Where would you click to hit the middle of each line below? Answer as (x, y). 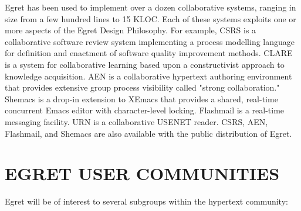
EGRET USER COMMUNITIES (142, 173)
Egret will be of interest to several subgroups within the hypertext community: (146, 201)
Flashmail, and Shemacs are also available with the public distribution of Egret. (148, 133)
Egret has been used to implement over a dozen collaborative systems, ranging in (150, 7)
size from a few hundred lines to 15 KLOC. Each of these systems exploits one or (150, 18)
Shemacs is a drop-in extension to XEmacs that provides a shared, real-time (141, 98)
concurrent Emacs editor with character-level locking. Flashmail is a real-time (145, 110)
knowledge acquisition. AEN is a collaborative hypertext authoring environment (148, 76)
